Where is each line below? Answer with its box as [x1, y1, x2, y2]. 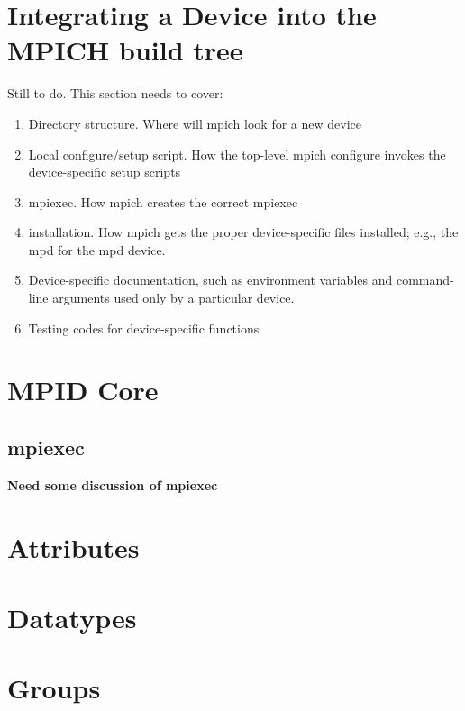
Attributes [7, 528, 140, 565]
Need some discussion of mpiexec [7, 475, 218, 494]
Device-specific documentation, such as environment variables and [28, 270, 393, 289]
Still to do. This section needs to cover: [7, 84, 223, 103]
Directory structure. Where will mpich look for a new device [28, 114, 361, 132]
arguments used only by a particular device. [52, 288, 295, 307]
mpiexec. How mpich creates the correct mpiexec [28, 192, 298, 211]
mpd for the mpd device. [28, 240, 166, 259]
